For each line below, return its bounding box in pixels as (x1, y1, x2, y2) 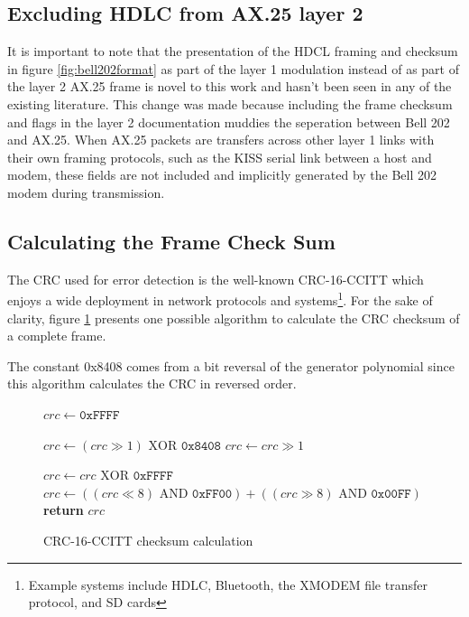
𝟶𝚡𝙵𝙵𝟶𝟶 (192, 487, 233, 500)
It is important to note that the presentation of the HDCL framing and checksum (7, 42, 458, 61)
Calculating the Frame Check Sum (7, 227, 336, 255)
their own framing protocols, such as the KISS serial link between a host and (7, 147, 432, 166)
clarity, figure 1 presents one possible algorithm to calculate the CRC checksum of (7, 308, 460, 327)
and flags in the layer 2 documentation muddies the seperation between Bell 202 (7, 112, 450, 131)
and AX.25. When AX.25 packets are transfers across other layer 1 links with (7, 130, 435, 149)
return (43, 500, 84, 519)
